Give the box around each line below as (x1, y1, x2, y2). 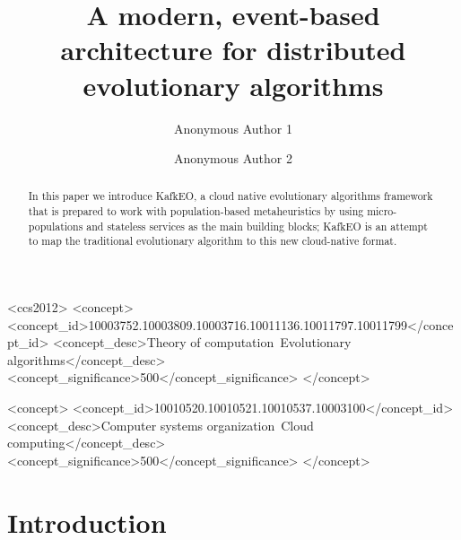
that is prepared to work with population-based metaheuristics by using (28, 204, 364, 219)
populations (28, 218, 83, 233)
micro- (367, 204, 397, 219)
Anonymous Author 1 (174, 118, 292, 137)
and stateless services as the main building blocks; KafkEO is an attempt (86, 218, 428, 233)
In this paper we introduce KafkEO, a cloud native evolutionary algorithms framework (28, 188, 433, 204)
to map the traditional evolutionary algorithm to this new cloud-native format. (28, 233, 397, 248)
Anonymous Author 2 (174, 149, 292, 168)
